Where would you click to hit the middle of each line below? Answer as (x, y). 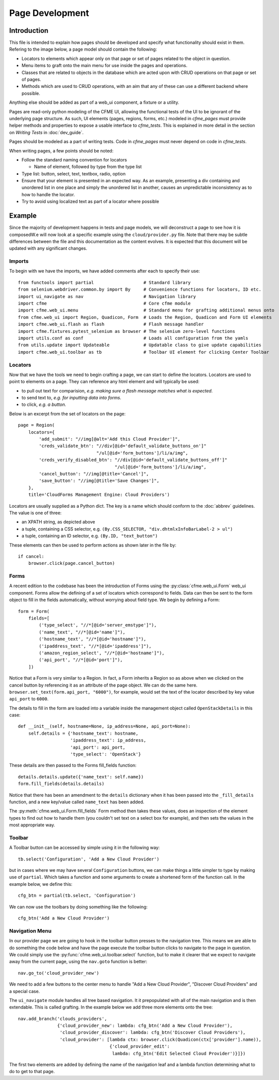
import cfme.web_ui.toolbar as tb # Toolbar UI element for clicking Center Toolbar (144, 352)
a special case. (25, 991)
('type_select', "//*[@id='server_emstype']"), (98, 625)
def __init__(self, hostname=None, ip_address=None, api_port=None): (105, 726)
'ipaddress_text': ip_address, (108, 740)
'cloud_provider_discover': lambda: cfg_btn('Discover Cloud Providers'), (153, 1033)
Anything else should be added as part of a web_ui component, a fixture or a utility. (94, 102)
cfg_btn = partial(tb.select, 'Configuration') (77, 896)
